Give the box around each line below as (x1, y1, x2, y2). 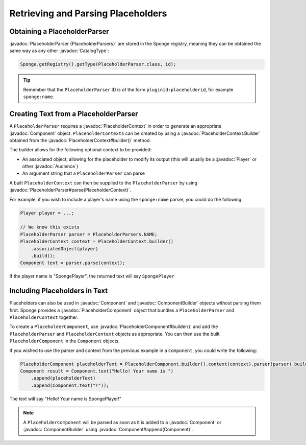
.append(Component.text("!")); (31, 382, 109, 388)
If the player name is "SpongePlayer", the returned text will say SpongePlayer (9, 273, 175, 279)
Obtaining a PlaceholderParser (9, 27, 109, 36)
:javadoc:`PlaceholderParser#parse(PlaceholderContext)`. (9, 187, 131, 193)
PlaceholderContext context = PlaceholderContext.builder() (20, 239, 174, 245)
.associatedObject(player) (31, 246, 99, 251)
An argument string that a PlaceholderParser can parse (22, 170, 145, 176)
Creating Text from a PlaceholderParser (9, 110, 138, 119)
